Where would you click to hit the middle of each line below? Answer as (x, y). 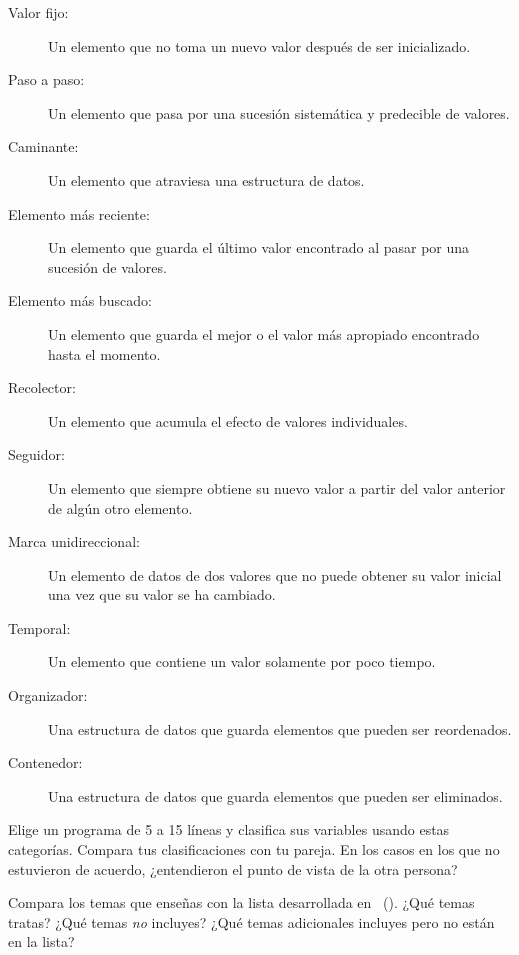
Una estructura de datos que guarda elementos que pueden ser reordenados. (280, 728)
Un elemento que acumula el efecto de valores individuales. (228, 420)
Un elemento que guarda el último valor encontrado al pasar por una (259, 247)
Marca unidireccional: (74, 541)
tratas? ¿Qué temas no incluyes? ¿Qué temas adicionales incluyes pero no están (251, 921)
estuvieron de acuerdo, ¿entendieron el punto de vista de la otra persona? (233, 868)
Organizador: (48, 695)
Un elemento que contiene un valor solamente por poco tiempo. (242, 661)
